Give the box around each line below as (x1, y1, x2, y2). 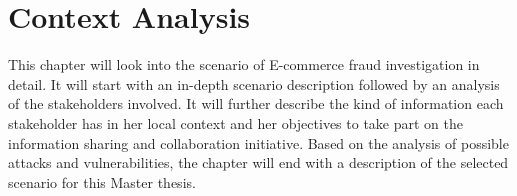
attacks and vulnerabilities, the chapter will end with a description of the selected (8, 152, 509, 173)
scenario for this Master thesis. (8, 171, 196, 192)
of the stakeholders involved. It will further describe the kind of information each (8, 93, 504, 114)
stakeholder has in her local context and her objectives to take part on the (8, 112, 463, 133)
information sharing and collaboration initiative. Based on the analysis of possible (8, 132, 509, 153)
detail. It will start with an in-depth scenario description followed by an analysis (8, 73, 500, 94)
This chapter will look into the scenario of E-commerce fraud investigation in (8, 54, 480, 75)
